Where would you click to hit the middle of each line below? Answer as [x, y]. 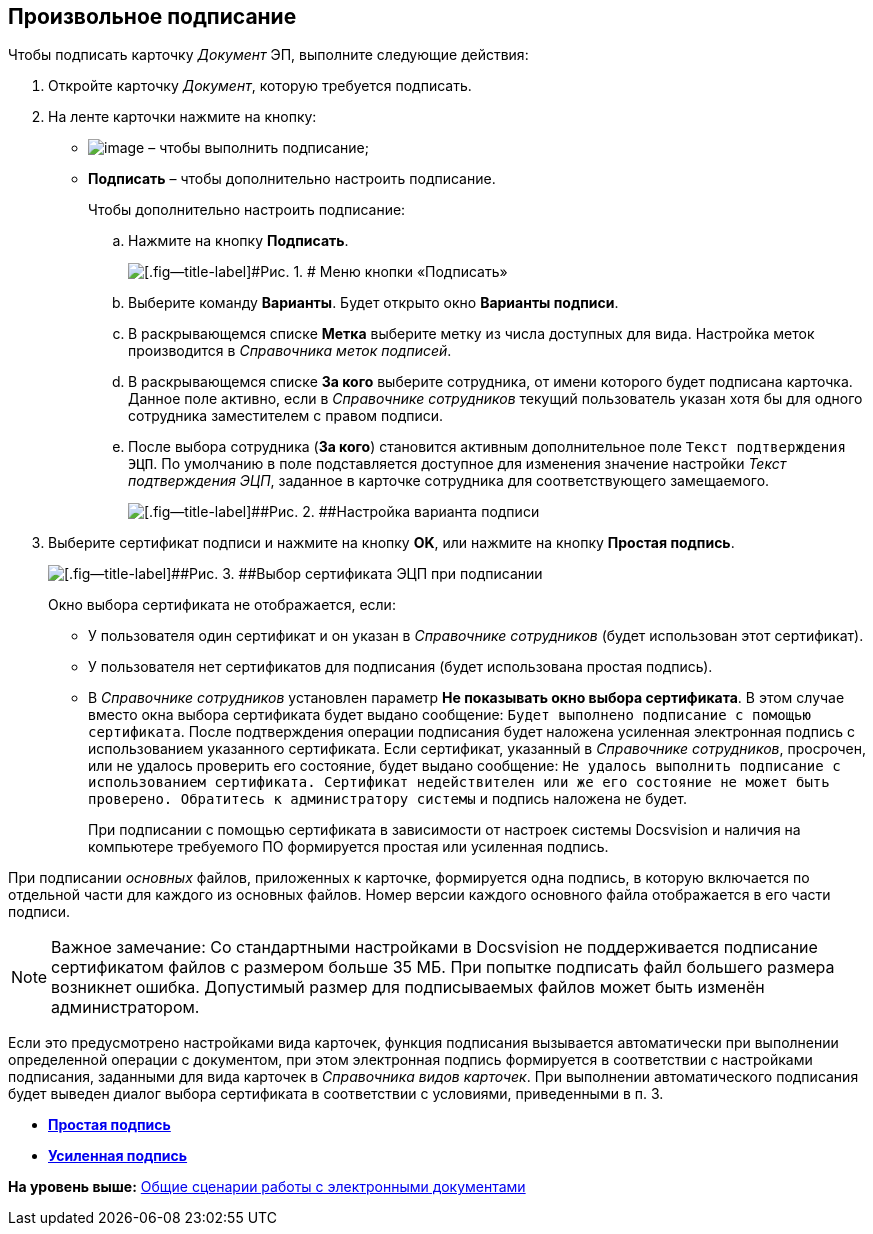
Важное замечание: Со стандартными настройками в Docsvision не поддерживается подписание [434, 947]
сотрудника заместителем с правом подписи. [286, 416]
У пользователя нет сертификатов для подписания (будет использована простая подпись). [400, 667]
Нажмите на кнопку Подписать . [238, 241]
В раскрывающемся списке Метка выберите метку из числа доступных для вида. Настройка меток [471, 334]
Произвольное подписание [152, 16]
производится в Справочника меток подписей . [290, 351]
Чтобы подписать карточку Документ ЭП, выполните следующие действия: [268, 55]
